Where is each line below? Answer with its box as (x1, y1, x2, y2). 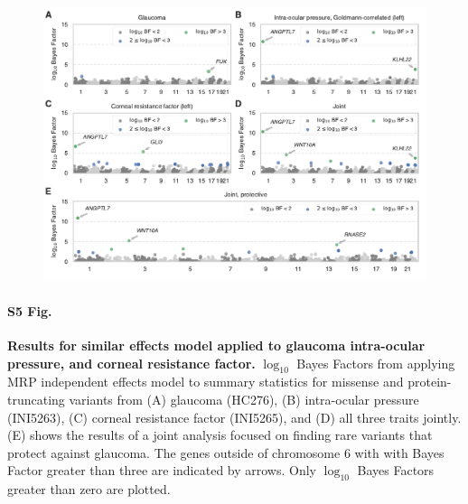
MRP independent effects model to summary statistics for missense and (7, 372, 404, 391)
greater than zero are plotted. (7, 480, 171, 499)
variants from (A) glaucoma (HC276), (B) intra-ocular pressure (69, 390, 419, 409)
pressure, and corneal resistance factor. (7, 353, 256, 372)
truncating (7, 390, 65, 409)
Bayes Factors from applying (296, 353, 455, 372)
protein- (407, 372, 452, 391)
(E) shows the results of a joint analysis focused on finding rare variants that (7, 425, 433, 444)
